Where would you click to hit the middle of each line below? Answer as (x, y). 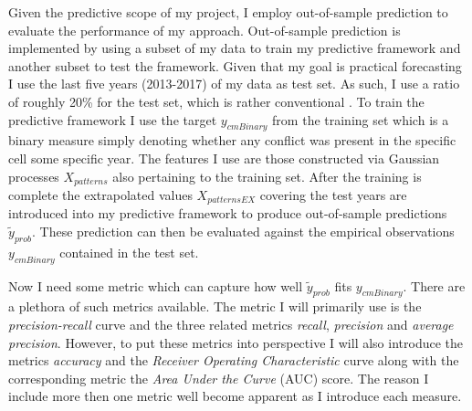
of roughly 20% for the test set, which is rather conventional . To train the (216, 101)
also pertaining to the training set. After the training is (267, 176)
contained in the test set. (129, 252)
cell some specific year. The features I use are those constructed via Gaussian (224, 158)
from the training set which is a (361, 119)
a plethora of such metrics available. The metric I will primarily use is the (215, 306)
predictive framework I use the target (113, 119)
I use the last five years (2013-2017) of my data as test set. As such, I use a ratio (234, 84)
